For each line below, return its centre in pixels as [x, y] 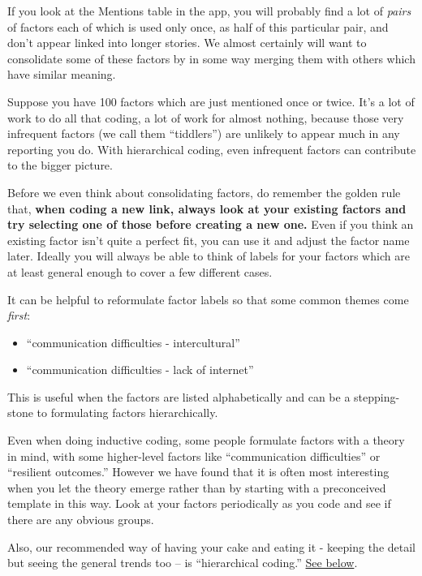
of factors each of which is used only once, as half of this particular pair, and [198, 26]
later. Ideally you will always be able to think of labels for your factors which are [209, 256]
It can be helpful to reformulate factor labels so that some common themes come [208, 299]
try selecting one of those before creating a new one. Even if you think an [211, 224]
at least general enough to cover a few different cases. [140, 271]
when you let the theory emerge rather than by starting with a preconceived [197, 487]
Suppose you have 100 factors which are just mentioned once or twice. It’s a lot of [211, 101]
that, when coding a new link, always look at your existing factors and [207, 208]
